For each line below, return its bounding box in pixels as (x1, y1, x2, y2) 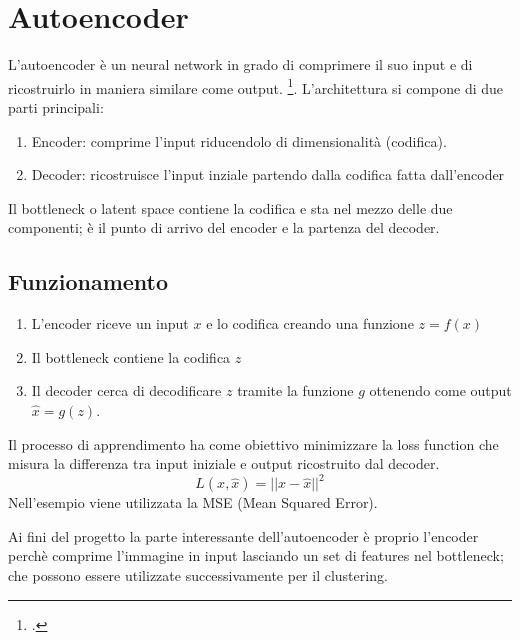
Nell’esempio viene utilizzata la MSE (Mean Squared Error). (8, 492, 378, 513)
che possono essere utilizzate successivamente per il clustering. (8, 564, 388, 585)
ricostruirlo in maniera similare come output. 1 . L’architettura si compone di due (8, 74, 504, 98)
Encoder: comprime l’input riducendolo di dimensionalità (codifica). (31, 130, 447, 151)
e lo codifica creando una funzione (206, 313, 414, 334)
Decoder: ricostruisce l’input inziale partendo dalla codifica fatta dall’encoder (31, 164, 505, 185)
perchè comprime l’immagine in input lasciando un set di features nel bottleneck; (8, 545, 504, 566)
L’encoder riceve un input (31, 313, 189, 334)
